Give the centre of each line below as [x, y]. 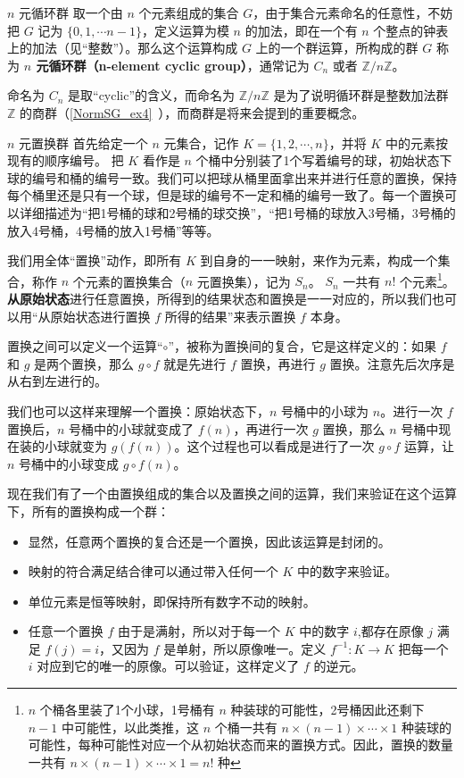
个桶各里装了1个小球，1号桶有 [127, 710]
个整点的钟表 [411, 30]
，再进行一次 [271, 428]
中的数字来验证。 [348, 571]
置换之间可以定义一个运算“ [85, 346]
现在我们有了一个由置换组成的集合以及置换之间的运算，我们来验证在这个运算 [232, 494]
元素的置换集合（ [135, 281]
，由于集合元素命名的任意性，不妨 [353, 13]
